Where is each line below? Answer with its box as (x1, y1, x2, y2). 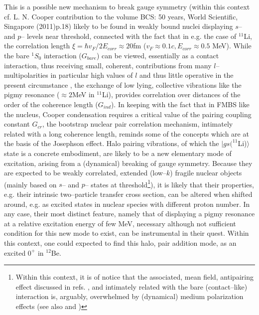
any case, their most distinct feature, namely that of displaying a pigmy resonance (4, 208, 255, 219)
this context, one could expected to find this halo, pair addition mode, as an (4, 237, 237, 248)
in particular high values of (50, 70, 133, 80)
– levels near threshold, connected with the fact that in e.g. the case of (21, 30, 237, 41)
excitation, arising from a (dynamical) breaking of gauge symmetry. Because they (4, 157, 253, 168)
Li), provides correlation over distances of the (102, 89, 241, 100)
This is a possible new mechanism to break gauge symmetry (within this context (4, 1, 250, 11)
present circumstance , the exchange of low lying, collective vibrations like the (4, 79, 242, 90)
